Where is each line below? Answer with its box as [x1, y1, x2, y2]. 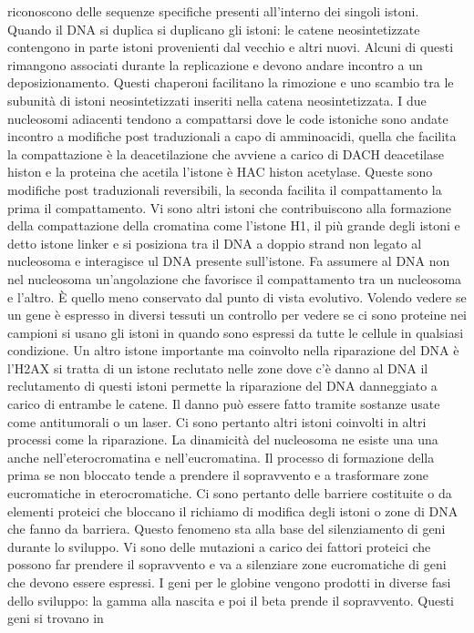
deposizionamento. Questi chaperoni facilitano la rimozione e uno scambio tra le [7, 73, 454, 92]
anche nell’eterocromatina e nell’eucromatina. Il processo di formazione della [7, 447, 435, 466]
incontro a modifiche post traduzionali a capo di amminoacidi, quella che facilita [7, 127, 457, 146]
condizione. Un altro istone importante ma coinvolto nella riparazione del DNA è [7, 341, 459, 360]
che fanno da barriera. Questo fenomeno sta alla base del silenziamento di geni [7, 519, 446, 538]
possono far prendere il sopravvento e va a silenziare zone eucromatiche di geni [7, 555, 447, 574]
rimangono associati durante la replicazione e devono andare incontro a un [7, 55, 423, 74]
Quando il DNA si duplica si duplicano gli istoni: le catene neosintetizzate [7, 19, 420, 38]
